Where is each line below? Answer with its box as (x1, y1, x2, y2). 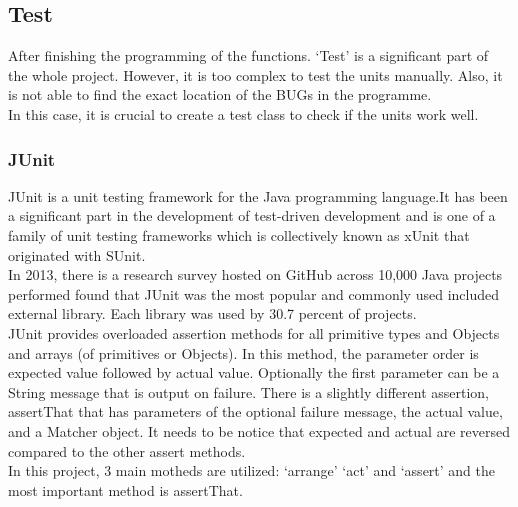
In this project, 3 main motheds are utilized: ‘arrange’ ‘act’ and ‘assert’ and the (8, 460, 496, 481)
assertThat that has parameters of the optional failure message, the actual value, (8, 401, 503, 422)
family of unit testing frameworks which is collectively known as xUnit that (8, 224, 470, 245)
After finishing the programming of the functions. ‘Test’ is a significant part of (8, 45, 489, 66)
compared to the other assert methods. (8, 440, 246, 461)
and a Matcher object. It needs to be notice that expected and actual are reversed (8, 420, 510, 441)
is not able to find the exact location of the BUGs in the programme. (8, 84, 432, 105)
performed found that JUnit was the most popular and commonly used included (8, 283, 499, 304)
